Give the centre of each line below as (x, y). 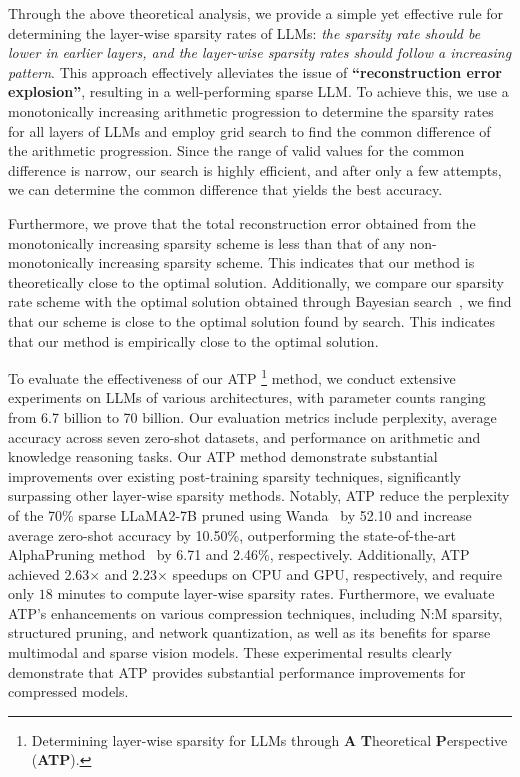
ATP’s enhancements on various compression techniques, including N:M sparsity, (255, 612)
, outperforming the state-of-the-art (347, 534)
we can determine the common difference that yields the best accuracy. (225, 189)
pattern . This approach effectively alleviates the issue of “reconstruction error (255, 71)
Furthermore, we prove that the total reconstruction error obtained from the (242, 222)
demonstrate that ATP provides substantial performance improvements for (237, 671)
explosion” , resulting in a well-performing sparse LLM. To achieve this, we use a (258, 91)
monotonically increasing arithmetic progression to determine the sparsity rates (251, 110)
